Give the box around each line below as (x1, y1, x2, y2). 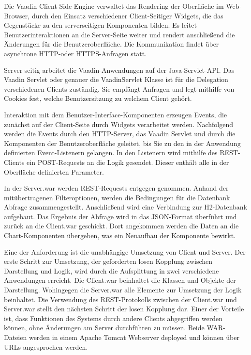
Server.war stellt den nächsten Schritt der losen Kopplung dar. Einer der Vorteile (4, 304, 244, 314)
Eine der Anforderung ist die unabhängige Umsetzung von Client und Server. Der (4, 246, 246, 257)
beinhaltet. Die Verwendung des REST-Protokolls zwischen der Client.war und (4, 294, 237, 304)
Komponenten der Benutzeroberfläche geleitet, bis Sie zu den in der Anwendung (4, 138, 241, 148)
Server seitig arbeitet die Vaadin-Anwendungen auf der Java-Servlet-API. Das (4, 65, 235, 75)
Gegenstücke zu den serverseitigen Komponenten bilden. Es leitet (4, 20, 197, 30)
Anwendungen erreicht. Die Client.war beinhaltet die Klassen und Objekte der (4, 275, 236, 285)
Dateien (4, 332, 27, 342)
